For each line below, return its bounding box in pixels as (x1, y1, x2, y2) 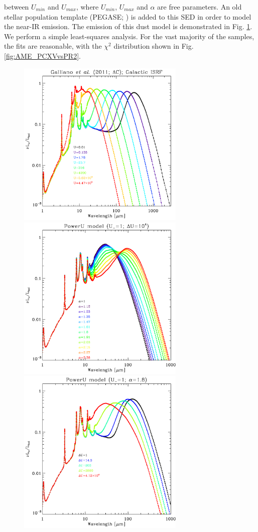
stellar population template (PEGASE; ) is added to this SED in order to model (4, 11, 251, 22)
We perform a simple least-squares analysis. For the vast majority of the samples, (4, 31, 254, 41)
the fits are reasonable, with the (4, 41, 102, 51)
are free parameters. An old (157, 2, 242, 12)
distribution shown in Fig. (113, 41, 194, 51)
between (4, 2, 29, 12)
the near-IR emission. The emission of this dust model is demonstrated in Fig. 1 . (4, 21, 252, 32)
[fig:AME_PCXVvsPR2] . (4, 50, 81, 61)
